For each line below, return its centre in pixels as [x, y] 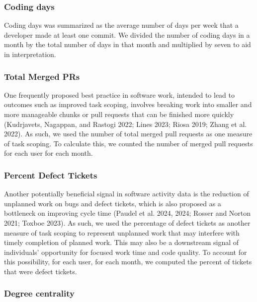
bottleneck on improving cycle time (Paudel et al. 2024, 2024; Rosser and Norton [128, 213]
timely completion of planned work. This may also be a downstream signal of [122, 242]
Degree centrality [39, 293]
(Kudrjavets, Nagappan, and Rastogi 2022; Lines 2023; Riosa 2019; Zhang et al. [126, 124]
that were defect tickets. [41, 271]
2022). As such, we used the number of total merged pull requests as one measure [128, 134]
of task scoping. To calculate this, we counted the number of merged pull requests [128, 143]
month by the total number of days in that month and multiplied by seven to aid [128, 44]
